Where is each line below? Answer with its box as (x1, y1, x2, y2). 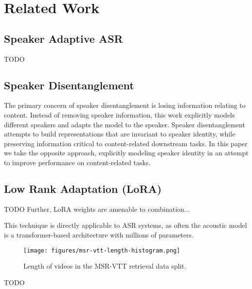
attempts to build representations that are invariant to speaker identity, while (4, 129, 235, 139)
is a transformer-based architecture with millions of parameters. (4, 229, 194, 239)
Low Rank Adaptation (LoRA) (4, 181, 162, 196)
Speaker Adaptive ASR (4, 31, 123, 46)
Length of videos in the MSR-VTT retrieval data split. (23, 261, 186, 271)
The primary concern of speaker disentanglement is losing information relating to (4, 100, 246, 110)
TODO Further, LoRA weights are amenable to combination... (4, 204, 190, 214)
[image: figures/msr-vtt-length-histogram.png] (23, 247, 180, 254)
